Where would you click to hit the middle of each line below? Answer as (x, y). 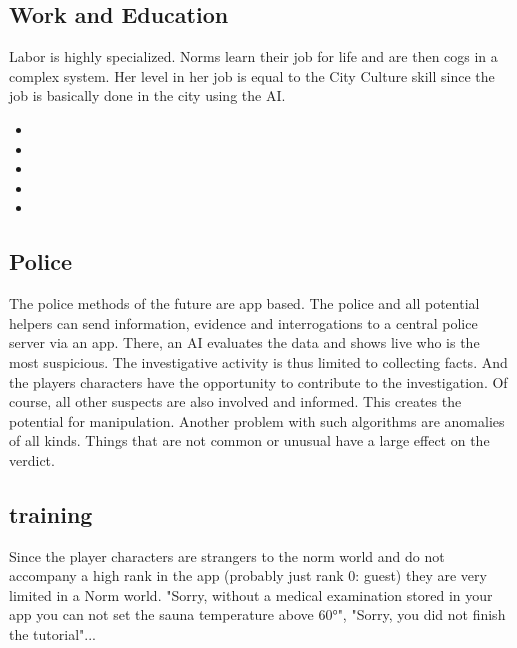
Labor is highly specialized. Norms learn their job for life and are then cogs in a (253, 56)
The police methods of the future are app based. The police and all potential (244, 303)
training (51, 513)
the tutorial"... (52, 634)
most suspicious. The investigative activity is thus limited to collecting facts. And (258, 361)
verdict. (32, 459)
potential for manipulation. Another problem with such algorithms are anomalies (257, 420)
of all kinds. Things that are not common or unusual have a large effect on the (249, 440)
